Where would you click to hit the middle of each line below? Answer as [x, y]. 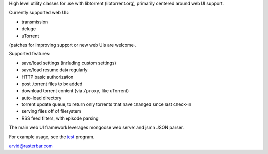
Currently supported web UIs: [39, 13]
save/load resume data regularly [55, 70]
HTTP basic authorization [48, 77]
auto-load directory [41, 98]
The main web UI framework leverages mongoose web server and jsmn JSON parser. [97, 128]
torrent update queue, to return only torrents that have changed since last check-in [106, 104]
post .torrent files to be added [52, 84]
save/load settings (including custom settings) [69, 63]
